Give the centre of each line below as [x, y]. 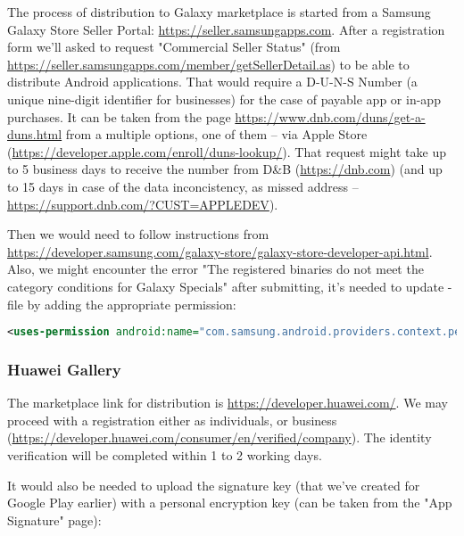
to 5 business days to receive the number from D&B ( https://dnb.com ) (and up [225, 169]
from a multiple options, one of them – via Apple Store [216, 134]
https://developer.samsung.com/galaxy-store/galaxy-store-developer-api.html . [220, 251]
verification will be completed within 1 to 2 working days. [165, 454]
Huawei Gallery [64, 369]
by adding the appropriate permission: [132, 304]
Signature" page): [54, 520]
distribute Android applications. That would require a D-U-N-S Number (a [212, 82]
